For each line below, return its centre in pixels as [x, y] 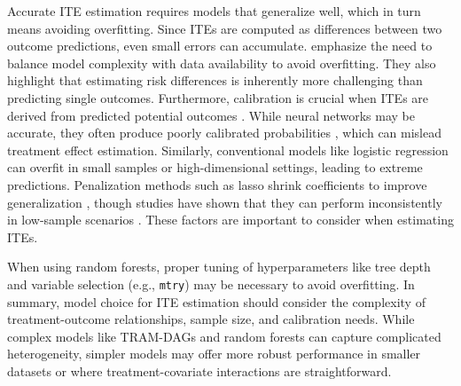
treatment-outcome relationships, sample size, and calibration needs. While [211, 319]
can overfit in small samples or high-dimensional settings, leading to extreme [215, 167]
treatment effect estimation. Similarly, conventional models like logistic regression [228, 150]
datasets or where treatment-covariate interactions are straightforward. [199, 370]
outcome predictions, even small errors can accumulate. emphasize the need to [220, 46]
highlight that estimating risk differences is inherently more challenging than [215, 80]
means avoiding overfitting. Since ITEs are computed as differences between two [225, 28]
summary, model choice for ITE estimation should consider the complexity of [216, 301]
